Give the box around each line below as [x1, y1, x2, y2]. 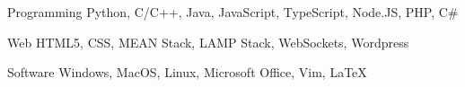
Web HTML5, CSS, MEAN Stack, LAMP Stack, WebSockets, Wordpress [7, 32, 409, 51]
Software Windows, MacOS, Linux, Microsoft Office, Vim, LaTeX [7, 63, 367, 82]
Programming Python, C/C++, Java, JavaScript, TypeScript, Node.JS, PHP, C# [7, 3, 459, 21]
